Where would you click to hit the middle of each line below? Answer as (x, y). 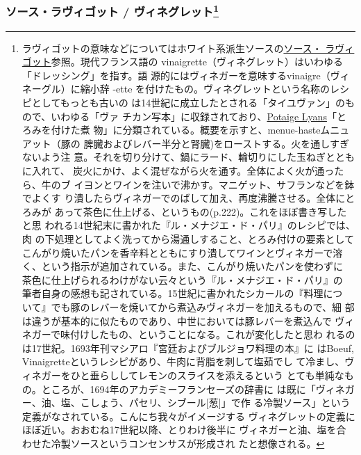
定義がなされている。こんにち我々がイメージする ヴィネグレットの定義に (188, 416)
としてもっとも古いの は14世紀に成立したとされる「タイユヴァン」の (188, 103)
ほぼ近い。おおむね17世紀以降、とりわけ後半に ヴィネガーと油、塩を (179, 430)
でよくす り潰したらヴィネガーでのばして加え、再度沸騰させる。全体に (184, 198)
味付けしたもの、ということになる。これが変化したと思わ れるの (208, 334)
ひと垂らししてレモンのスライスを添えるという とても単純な (207, 375)
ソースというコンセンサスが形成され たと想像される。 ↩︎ (198, 443)
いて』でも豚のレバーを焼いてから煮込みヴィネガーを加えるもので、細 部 (188, 306)
